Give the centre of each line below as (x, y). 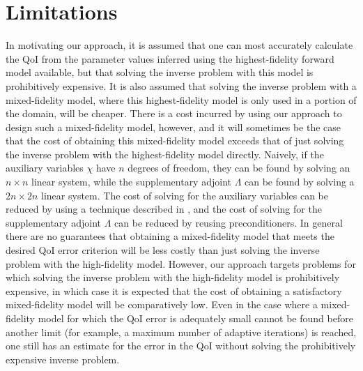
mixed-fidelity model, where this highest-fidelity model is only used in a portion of (181, 99)
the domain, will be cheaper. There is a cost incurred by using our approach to (174, 113)
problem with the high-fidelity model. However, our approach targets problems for (181, 263)
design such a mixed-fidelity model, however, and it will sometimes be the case (173, 127)
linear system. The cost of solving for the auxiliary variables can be (185, 195)
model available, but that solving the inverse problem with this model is (160, 72)
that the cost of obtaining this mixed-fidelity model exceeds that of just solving (175, 141)
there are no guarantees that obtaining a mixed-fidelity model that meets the (170, 236)
